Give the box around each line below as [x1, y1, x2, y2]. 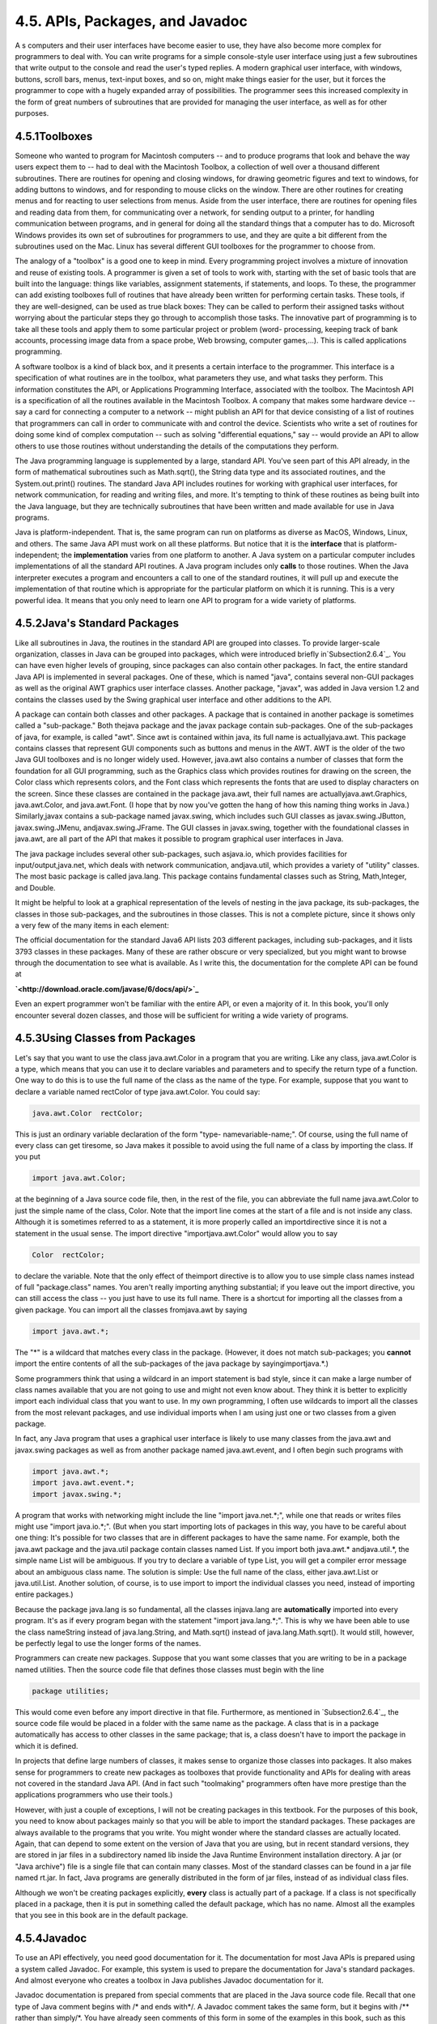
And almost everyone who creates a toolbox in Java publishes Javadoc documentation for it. [15, 1975, 324, 1985]
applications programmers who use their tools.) [15, 1790, 173, 1800]
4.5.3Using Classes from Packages [15, 1031, 196, 1045]
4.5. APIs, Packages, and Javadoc [15, 12, 248, 30]
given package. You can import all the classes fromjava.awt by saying [15, 1304, 248, 1315]
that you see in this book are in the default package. [15, 1911, 189, 1920]
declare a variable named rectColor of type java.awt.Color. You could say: [15, 1086, 261, 1096]
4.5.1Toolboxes [15, 130, 93, 143]
